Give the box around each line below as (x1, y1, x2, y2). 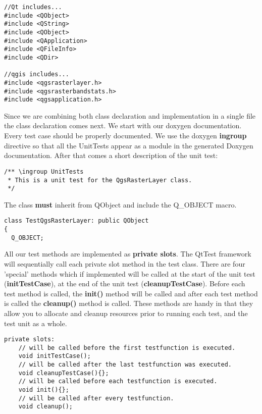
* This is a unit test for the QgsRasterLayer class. (8, 176, 192, 184)
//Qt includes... (4, 4, 62, 11)
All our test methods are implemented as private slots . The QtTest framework (4, 248, 251, 259)
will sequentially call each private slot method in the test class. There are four (4, 258, 245, 269)
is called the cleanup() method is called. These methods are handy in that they (4, 298, 253, 308)
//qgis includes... (4, 71, 69, 78)
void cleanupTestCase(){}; (18, 369, 109, 377)
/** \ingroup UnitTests (4, 168, 84, 175)
